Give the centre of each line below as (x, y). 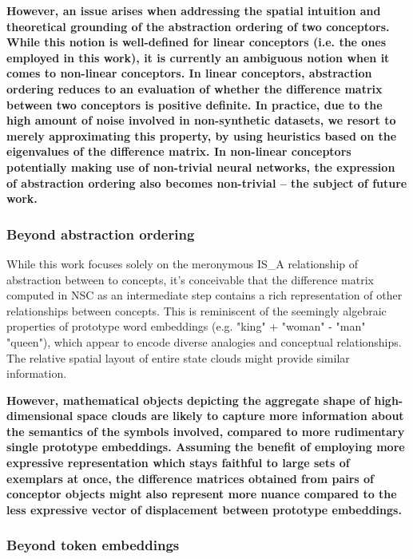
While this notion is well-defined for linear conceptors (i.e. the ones (197, 42)
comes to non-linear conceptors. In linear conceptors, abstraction (189, 73)
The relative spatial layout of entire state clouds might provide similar (178, 357)
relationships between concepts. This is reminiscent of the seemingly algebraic (197, 310)
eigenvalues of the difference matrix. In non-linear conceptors (179, 151)
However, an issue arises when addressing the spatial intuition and (194, 10)
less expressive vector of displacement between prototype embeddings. (204, 509)
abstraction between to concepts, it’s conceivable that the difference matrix (190, 279)
